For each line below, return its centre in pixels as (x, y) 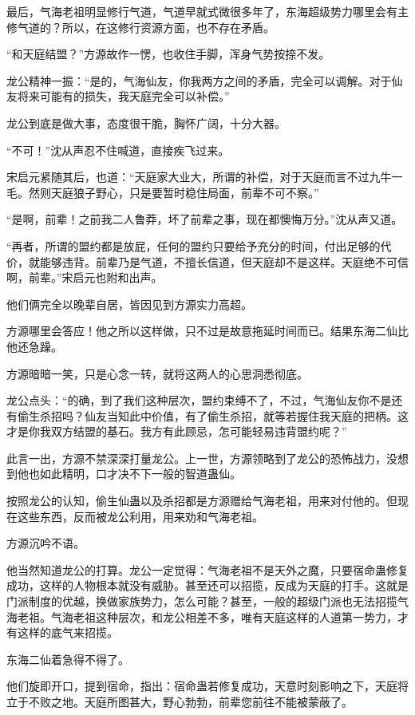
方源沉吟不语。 (45, 543)
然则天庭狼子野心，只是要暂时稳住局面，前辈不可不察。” (174, 192)
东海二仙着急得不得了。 (68, 659)
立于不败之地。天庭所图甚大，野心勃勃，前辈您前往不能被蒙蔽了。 (180, 701)
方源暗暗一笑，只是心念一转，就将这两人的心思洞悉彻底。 (157, 373)
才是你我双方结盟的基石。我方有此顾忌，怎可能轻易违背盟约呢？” (177, 431)
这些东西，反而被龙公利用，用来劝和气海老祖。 (140, 516)
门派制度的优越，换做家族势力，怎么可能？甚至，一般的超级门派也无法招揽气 (207, 601)
